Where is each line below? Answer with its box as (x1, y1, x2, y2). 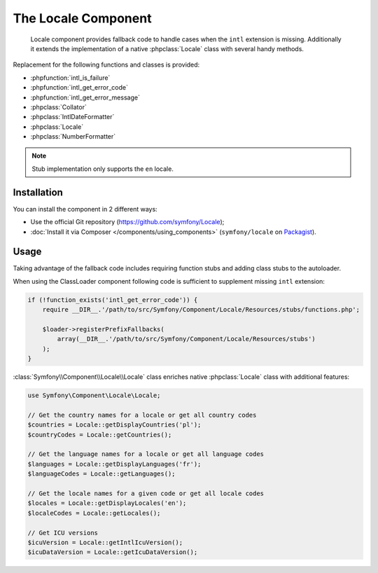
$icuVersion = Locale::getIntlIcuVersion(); (27, 538, 183, 546)
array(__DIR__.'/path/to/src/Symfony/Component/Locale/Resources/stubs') (57, 335, 316, 343)
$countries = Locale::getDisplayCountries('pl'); (27, 421, 202, 429)
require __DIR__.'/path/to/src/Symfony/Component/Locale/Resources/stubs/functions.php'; (42, 305, 360, 314)
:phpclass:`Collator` (30, 102, 87, 111)
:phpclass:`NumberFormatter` (30, 132, 116, 141)
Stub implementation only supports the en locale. (31, 165, 174, 173)
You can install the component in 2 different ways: (13, 205, 157, 213)
